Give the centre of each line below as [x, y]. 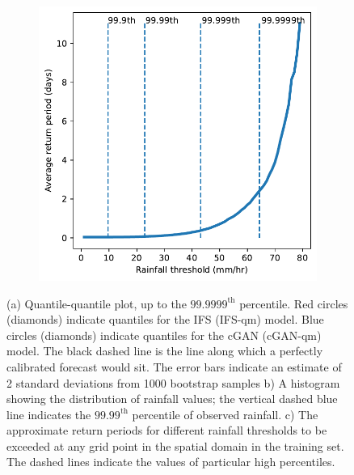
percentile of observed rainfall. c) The [225, 414]
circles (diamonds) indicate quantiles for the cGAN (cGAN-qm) [164, 335]
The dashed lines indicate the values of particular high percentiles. [171, 462]
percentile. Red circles [294, 303]
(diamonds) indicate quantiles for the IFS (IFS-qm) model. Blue [165, 319]
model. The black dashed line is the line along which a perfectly [165, 351]
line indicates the [49, 414]
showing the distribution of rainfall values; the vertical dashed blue [172, 399]
